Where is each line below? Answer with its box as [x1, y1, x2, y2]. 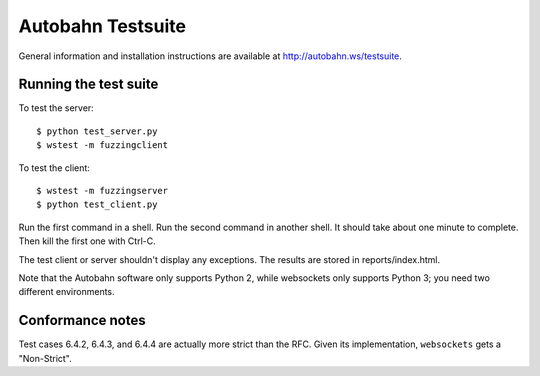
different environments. [18, 286, 115, 298]
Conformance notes [18, 312, 146, 329]
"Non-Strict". [18, 352, 72, 364]
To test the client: [18, 161, 90, 174]
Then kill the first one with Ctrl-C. [18, 235, 156, 247]
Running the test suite [18, 76, 159, 93]
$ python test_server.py [36, 125, 158, 137]
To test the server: [18, 102, 94, 114]
